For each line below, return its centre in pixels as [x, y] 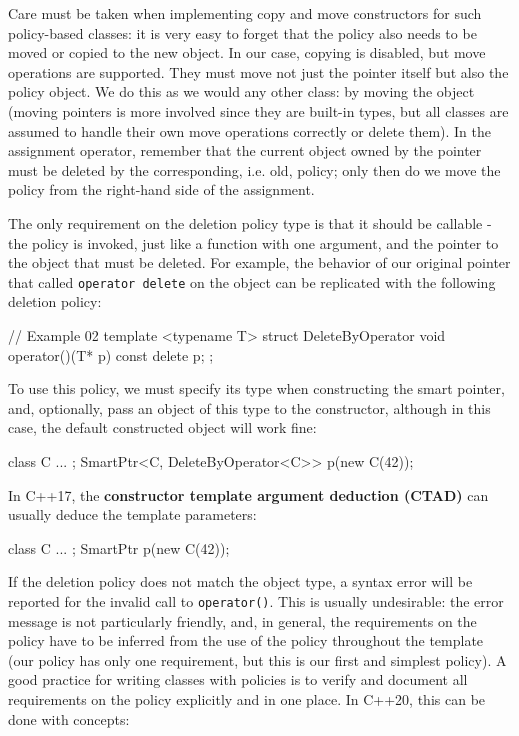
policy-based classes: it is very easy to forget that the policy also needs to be [242, 32]
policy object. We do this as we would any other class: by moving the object [241, 91]
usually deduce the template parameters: [132, 514]
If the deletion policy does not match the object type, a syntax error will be [240, 581]
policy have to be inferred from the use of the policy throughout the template [246, 640]
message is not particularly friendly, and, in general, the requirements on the [242, 620]
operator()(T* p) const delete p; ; [111, 354]
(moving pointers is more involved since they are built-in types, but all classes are [258, 110]
